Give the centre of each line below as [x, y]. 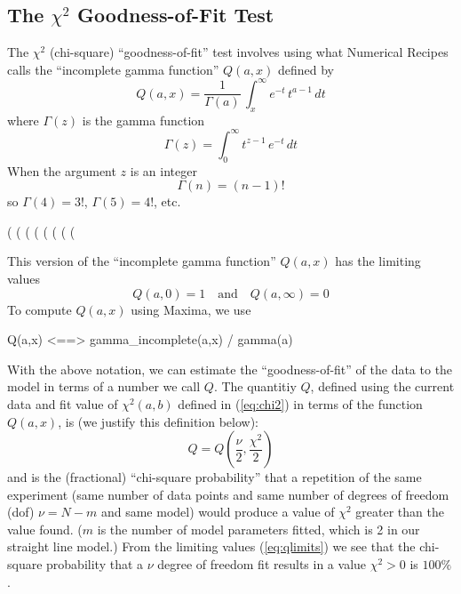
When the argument [62, 170]
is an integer [163, 170]
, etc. [167, 201]
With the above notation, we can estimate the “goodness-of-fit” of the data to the [230, 369]
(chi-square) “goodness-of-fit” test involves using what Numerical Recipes [249, 52]
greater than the [400, 512]
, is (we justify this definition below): [159, 421]
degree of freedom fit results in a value [262, 564]
